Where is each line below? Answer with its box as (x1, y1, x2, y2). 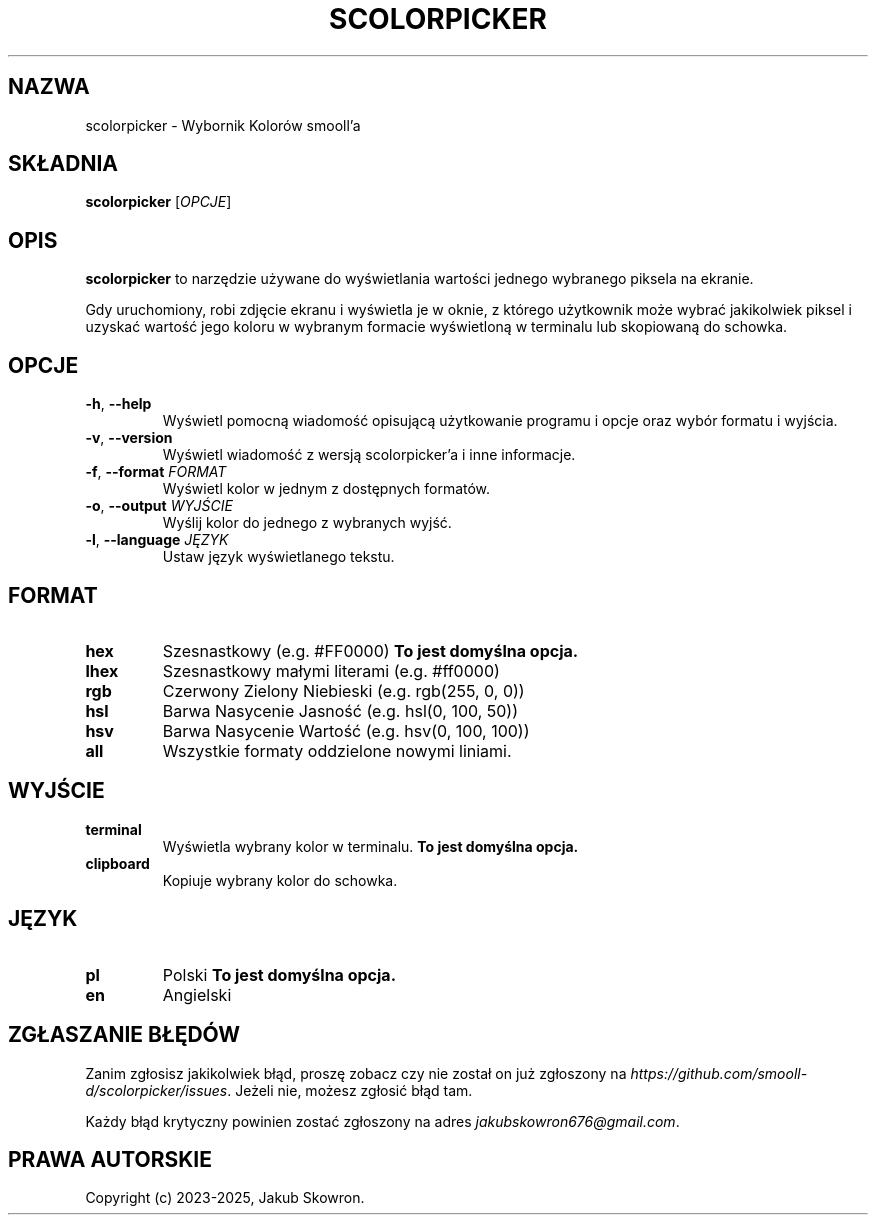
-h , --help (85, 395, 152, 413)
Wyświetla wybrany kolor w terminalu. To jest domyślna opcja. (162, 837, 579, 855)
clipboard (85, 854, 150, 872)
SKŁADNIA (8, 151, 118, 177)
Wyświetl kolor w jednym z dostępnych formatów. (162, 480, 491, 498)
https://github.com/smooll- (630, 1064, 808, 1082)
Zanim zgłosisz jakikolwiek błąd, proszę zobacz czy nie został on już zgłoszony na (85, 1064, 627, 1082)
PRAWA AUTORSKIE (8, 1146, 212, 1172)
